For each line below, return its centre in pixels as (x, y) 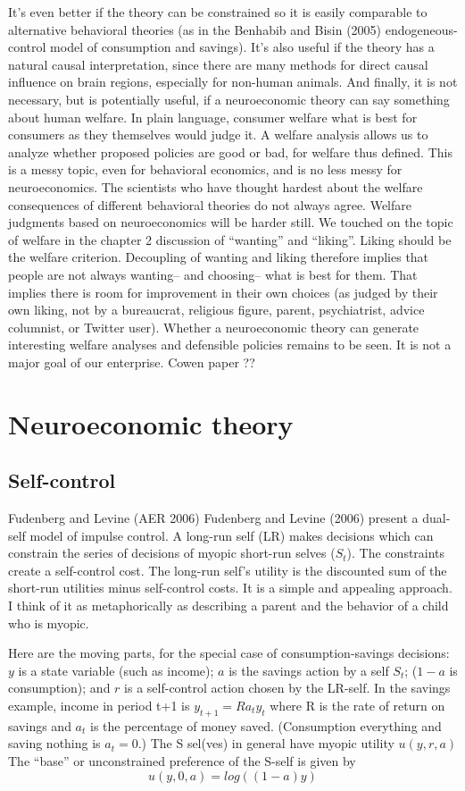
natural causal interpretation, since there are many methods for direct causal (218, 64)
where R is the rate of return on (357, 705)
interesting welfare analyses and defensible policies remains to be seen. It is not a (230, 345)
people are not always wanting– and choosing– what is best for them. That (213, 274)
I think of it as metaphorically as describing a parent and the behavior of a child (228, 606)
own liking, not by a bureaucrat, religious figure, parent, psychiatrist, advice (216, 310)
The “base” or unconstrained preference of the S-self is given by (182, 760)
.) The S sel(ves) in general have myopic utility (266, 743)
